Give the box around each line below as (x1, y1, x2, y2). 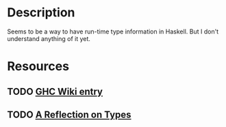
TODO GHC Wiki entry (7, 85, 103, 97)
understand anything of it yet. (7, 34, 91, 42)
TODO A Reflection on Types (7, 109, 131, 120)
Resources (7, 59, 70, 74)
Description (7, 5, 75, 20)
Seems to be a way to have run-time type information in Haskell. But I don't (7, 27, 219, 36)
